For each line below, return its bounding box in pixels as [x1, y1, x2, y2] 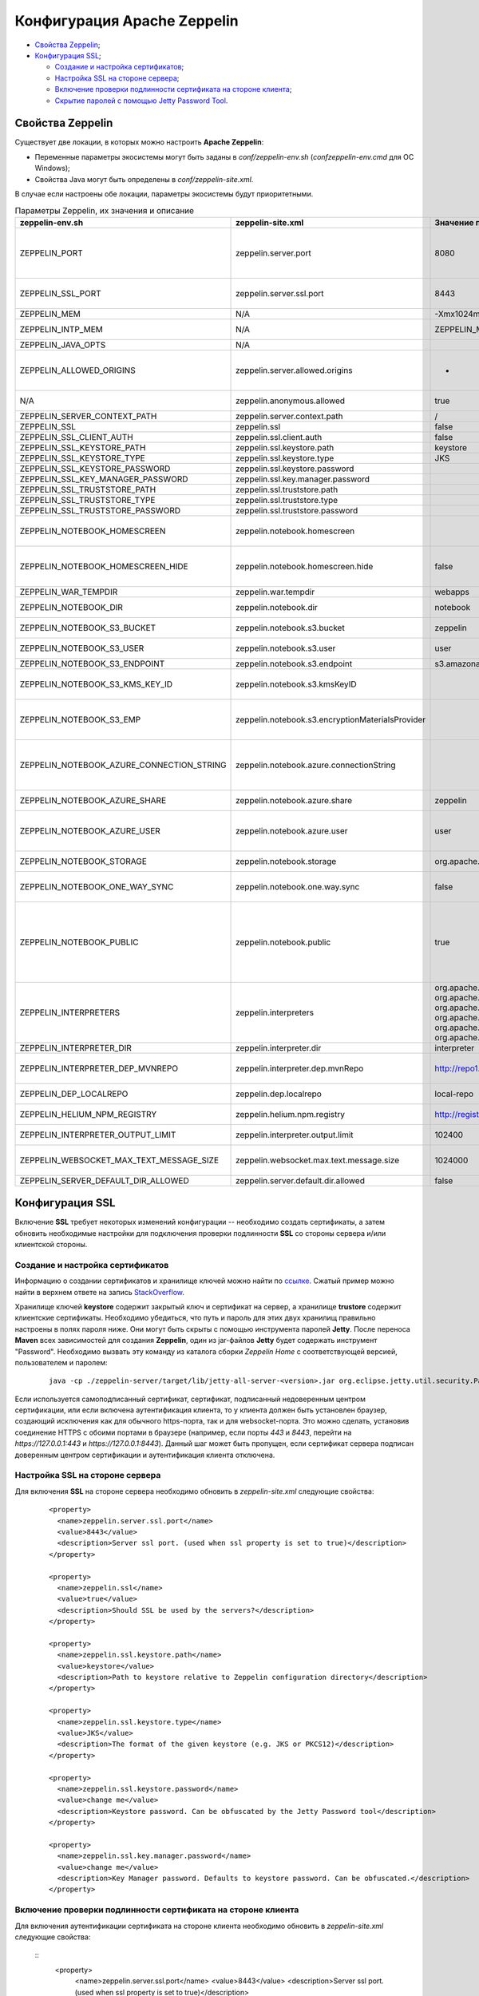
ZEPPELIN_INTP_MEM [19, 323, 103, 335]
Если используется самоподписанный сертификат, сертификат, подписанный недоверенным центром [14, 1394, 366, 1404]
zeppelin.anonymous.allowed [236, 395, 346, 406]
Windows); [34, 164, 71, 173]
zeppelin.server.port [236, 248, 311, 259]
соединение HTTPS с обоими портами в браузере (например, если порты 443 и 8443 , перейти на [14, 1428, 352, 1437]
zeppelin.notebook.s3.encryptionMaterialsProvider [236, 714, 426, 725]
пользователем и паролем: [14, 1357, 108, 1367]
